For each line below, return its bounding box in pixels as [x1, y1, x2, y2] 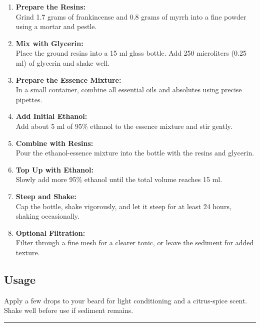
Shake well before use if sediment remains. [4, 305, 133, 315]
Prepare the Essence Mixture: [15, 74, 121, 85]
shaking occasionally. [15, 211, 79, 221]
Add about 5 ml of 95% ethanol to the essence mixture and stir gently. [15, 120, 232, 131]
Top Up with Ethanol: [15, 164, 93, 175]
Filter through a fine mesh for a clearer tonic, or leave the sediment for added [15, 237, 254, 248]
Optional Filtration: [15, 227, 85, 238]
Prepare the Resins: [15, 2, 85, 12]
